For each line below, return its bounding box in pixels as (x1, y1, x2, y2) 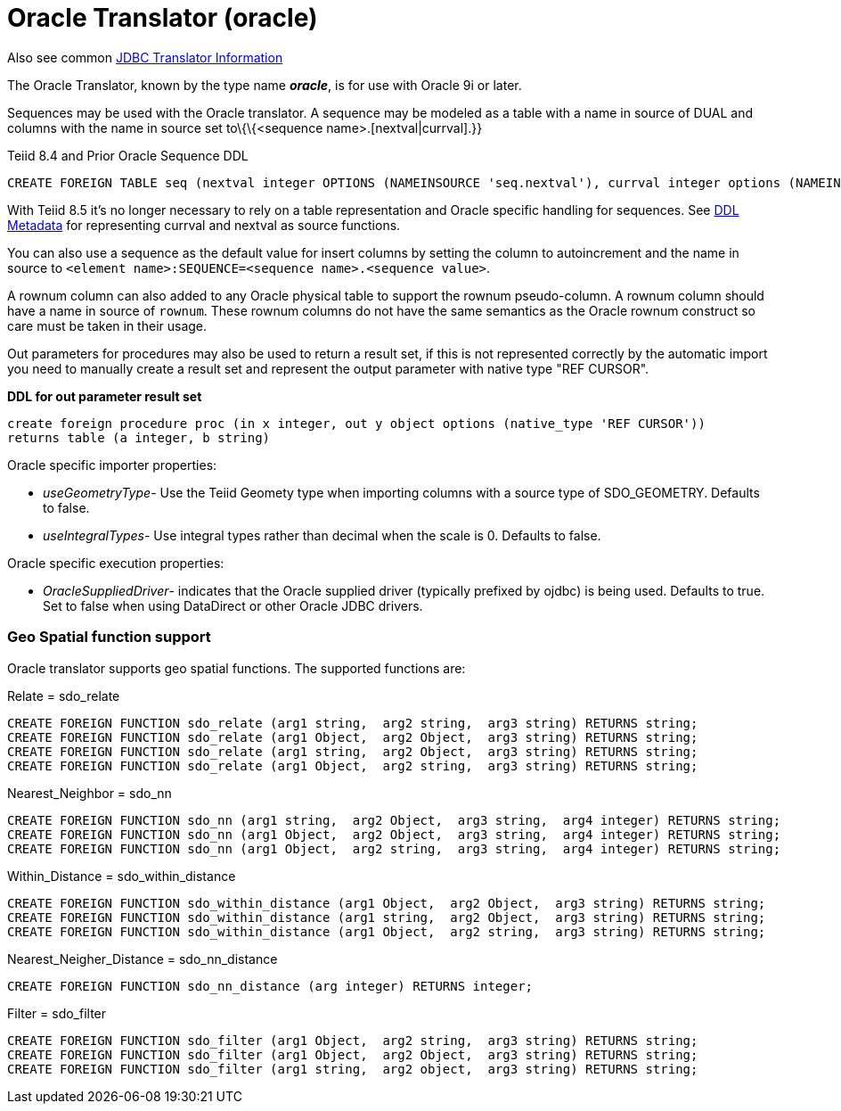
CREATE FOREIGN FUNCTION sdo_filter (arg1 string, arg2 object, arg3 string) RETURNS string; (7, 1061, 698, 1076)
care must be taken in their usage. (7, 317, 208, 333)
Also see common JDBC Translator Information (7, 49, 283, 65)
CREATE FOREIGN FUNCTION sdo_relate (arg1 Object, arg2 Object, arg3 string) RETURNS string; (7, 729, 698, 745)
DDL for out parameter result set (7, 388, 202, 404)
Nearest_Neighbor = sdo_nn (7, 785, 172, 801)
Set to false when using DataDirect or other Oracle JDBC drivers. (43, 597, 423, 613)
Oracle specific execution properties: (7, 555, 225, 571)
